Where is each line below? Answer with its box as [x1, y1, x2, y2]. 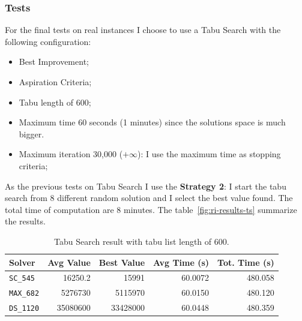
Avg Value [47, 256, 91, 268]
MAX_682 [9, 289, 40, 298]
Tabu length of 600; [19, 95, 91, 108]
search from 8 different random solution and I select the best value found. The [5, 191, 293, 204]
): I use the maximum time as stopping [137, 148, 281, 160]
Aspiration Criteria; [19, 76, 92, 88]
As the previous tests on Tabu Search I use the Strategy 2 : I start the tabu [5, 179, 286, 192]
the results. [5, 215, 46, 227]
